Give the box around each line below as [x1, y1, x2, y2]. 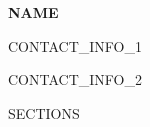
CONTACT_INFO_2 [8, 69, 142, 90]
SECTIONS [8, 102, 80, 123]
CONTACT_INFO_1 [8, 35, 142, 56]
